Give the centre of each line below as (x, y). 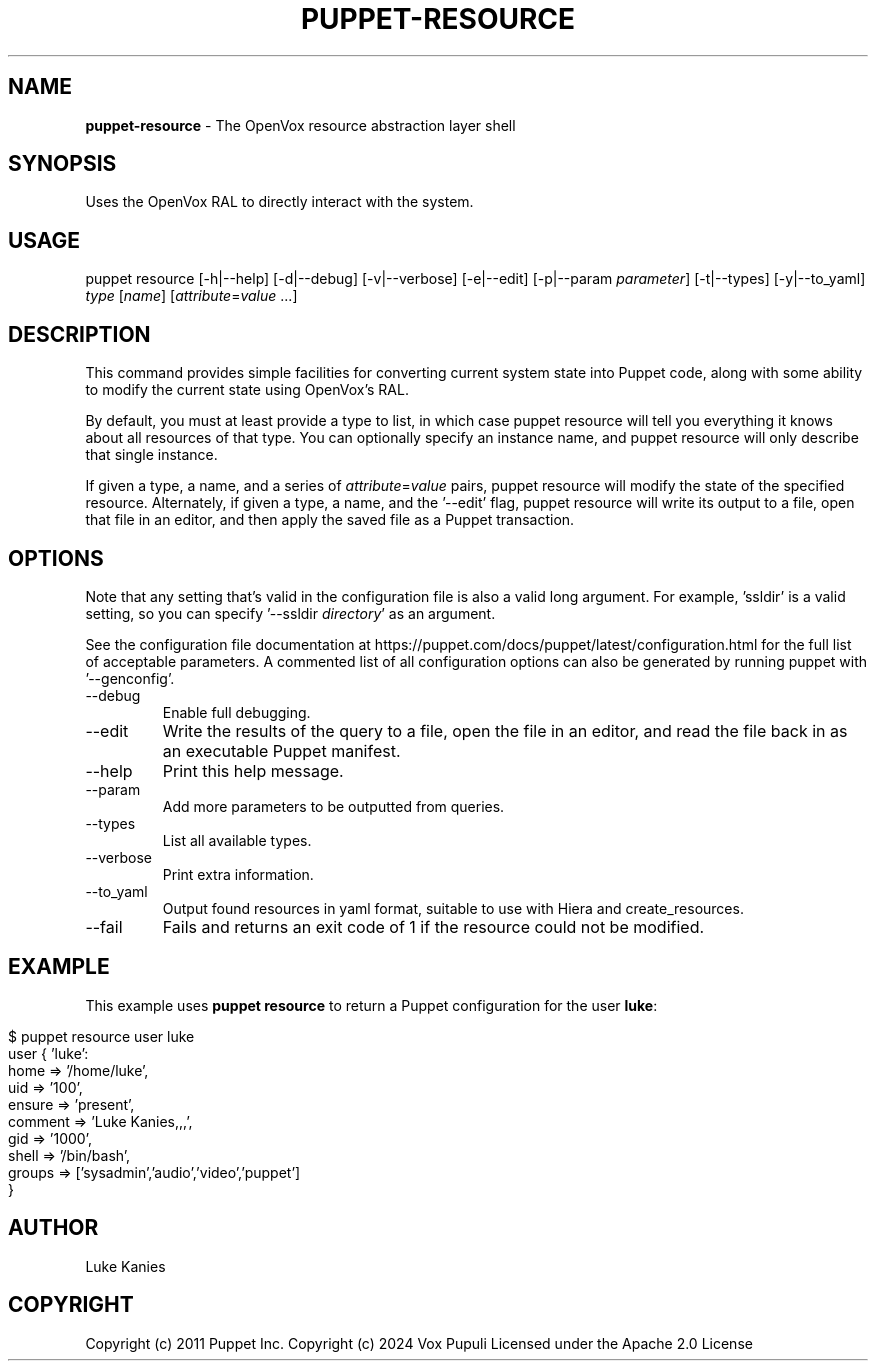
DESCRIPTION (79, 334)
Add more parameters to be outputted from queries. (333, 806)
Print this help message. (253, 770)
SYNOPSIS (62, 164)
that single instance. (151, 455)
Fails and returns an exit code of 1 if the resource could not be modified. (433, 926)
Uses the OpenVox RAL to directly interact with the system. (279, 202)
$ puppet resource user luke (101, 1036)
